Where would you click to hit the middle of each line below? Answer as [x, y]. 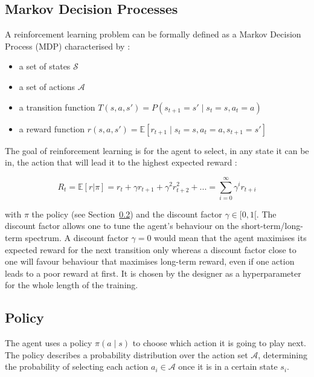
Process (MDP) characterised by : [68, 46]
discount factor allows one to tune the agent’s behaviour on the [122, 226]
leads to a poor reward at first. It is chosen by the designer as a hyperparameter [153, 273]
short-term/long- [272, 226]
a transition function [57, 107]
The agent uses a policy [49, 343]
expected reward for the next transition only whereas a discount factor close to [151, 249]
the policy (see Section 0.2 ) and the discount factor [127, 214]
